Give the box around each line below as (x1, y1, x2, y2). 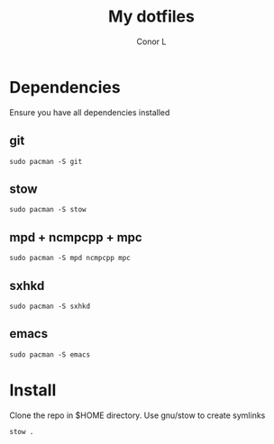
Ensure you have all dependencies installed (9, 106, 170, 118)
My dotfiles (107, 6, 196, 27)
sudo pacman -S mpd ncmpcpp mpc (9, 254, 131, 263)
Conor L (136, 36, 167, 47)
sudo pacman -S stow (9, 205, 87, 214)
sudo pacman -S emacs (9, 349, 91, 359)
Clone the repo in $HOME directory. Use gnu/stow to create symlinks (9, 410, 266, 421)
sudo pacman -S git (9, 157, 83, 166)
